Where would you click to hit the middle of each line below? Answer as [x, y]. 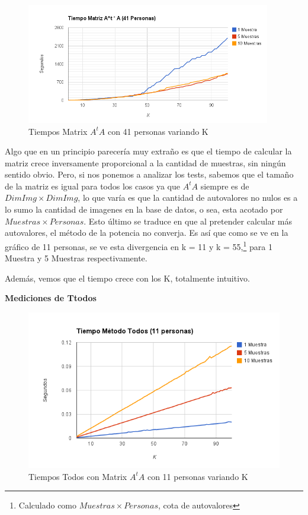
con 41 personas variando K [158, 131]
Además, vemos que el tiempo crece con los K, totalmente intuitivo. [127, 278]
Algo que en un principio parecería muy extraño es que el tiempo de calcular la [148, 151]
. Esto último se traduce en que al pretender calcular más [188, 221]
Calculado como [48, 505]
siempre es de [225, 186]
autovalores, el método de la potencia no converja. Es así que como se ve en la [147, 233]
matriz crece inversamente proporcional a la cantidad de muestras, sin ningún [145, 162]
